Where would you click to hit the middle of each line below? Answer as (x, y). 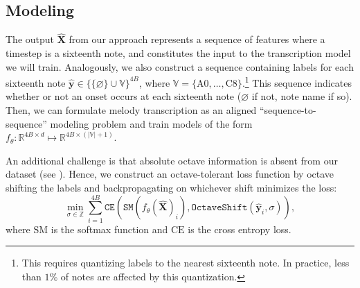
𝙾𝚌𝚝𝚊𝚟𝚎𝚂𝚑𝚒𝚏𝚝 (219, 208)
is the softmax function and (109, 229)
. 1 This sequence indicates (297, 82)
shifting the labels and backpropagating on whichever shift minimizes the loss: (171, 188)
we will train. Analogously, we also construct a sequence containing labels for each (180, 66)
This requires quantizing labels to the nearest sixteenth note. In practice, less (186, 263)
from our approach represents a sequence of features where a (197, 39)
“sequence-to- (288, 110)
